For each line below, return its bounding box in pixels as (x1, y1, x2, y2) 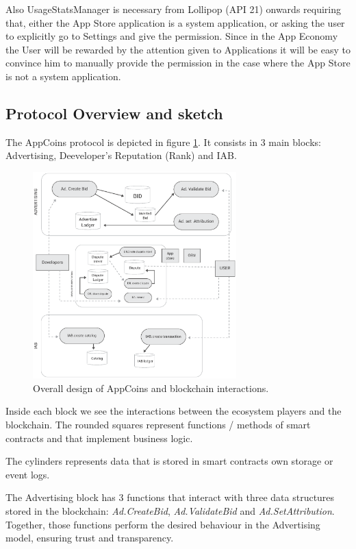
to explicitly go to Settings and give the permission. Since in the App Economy (5, 29, 338, 43)
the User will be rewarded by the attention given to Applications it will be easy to (5, 42, 351, 56)
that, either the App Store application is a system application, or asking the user (5, 15, 345, 29)
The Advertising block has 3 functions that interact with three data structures (5, 490, 335, 504)
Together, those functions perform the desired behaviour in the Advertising (5, 517, 320, 531)
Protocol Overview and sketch (5, 102, 223, 123)
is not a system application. (5, 69, 121, 83)
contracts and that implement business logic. (5, 430, 193, 445)
